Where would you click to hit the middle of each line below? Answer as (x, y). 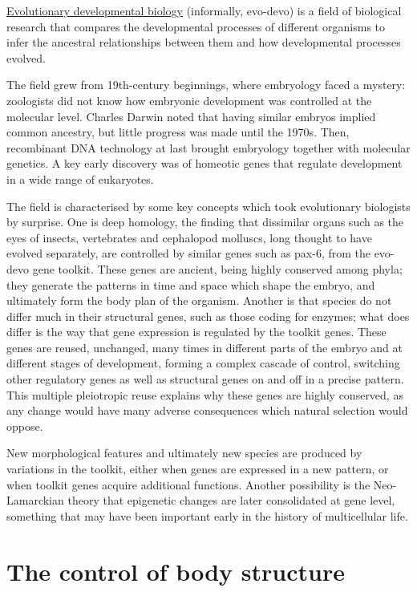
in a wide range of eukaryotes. (80, 178)
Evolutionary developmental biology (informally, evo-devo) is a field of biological (204, 10)
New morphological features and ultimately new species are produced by (184, 453)
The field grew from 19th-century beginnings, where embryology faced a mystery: (206, 85)
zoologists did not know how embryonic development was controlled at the (189, 100)
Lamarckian (35, 500)
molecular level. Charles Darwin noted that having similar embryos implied (191, 116)
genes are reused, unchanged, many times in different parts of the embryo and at (204, 347)
